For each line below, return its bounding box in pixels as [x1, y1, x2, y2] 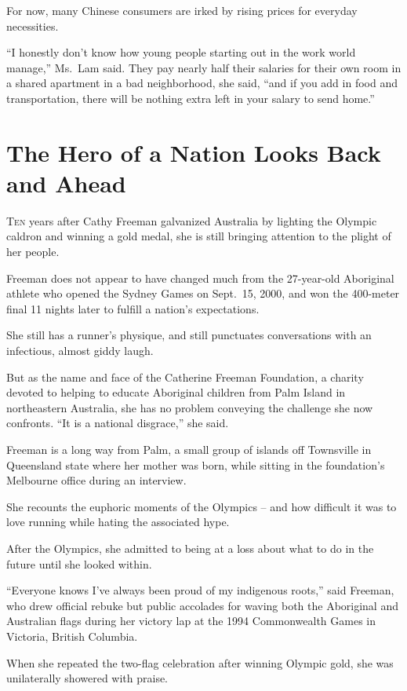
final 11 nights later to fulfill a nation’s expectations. [6, 300, 260, 316]
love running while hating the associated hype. [6, 514, 230, 530]
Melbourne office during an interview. [6, 472, 187, 488]
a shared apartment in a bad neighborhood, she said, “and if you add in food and [6, 75, 398, 91]
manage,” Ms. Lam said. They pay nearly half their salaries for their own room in [6, 59, 402, 75]
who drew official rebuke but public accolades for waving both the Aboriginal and [6, 597, 398, 613]
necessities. [6, 17, 59, 34]
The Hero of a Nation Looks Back [6, 136, 381, 168]
